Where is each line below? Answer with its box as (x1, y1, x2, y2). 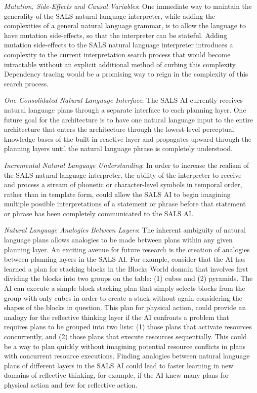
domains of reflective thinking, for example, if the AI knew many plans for (4, 370, 229, 380)
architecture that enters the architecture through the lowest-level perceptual (4, 124, 234, 134)
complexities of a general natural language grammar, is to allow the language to (4, 20, 246, 31)
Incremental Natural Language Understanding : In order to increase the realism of (4, 159, 249, 170)
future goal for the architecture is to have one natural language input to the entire (4, 114, 253, 124)
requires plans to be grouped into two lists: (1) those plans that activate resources (4, 321, 252, 332)
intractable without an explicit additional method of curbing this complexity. (4, 59, 237, 69)
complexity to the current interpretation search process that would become (4, 49, 231, 59)
